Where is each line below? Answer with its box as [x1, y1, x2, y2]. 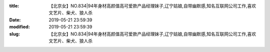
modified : [9, 24, 30, 30]
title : [9, 3, 19, 8]
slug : [9, 30, 20, 37]
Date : [9, 16, 21, 22]
